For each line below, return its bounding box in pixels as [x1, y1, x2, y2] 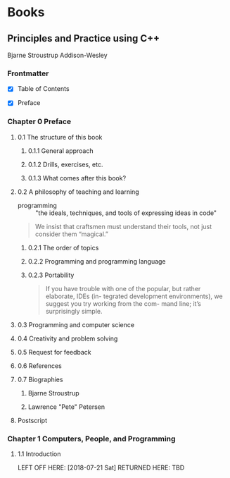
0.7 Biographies [17, 375, 63, 384]
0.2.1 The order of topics [27, 243, 99, 252]
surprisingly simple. [45, 307, 103, 315]
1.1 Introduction [17, 450, 61, 458]
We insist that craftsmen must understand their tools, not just [34, 222, 212, 231]
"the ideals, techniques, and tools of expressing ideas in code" [34, 209, 217, 217]
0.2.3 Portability [27, 271, 75, 279]
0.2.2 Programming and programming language [27, 257, 167, 265]
